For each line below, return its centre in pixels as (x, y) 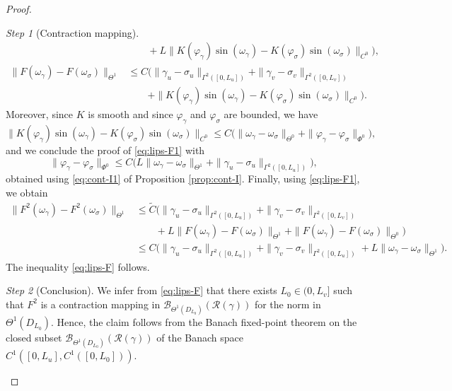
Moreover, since (40, 114)
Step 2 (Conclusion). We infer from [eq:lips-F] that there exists (141, 290)
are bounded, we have (271, 114)
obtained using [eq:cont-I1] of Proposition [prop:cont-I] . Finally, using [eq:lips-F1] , (183, 179)
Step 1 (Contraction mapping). (73, 32)
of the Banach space (200, 337)
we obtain (27, 192)
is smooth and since (131, 114)
